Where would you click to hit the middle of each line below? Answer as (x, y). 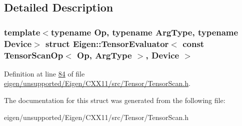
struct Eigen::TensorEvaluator (107, 43)
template (22, 32)
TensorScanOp (34, 55)
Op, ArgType (104, 55)
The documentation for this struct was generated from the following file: (115, 100)
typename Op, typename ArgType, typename (144, 32)
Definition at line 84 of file (44, 73)
